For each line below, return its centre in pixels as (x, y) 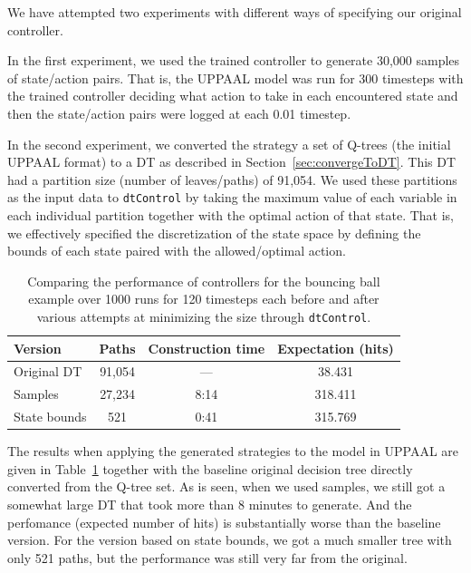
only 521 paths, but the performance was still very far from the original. (207, 557)
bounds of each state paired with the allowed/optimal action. (177, 251)
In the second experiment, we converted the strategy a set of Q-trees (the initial (229, 144)
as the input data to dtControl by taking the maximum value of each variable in (232, 197)
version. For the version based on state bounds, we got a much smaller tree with (230, 540)
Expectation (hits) (336, 348)
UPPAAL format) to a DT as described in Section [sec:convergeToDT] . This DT (232, 162)
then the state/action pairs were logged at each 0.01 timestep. (179, 113)
